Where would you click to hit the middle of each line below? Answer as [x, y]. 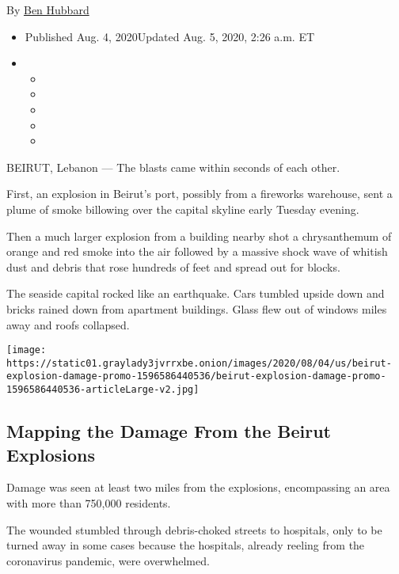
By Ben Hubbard [48, 10]
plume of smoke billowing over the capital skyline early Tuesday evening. [183, 209]
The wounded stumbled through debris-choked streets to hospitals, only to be [194, 529]
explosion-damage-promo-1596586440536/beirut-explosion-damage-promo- [196, 376]
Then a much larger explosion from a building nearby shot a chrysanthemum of [199, 236]
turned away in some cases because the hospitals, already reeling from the [186, 545]
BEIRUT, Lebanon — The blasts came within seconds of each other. [173, 167]
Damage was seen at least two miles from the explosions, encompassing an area [198, 487]
